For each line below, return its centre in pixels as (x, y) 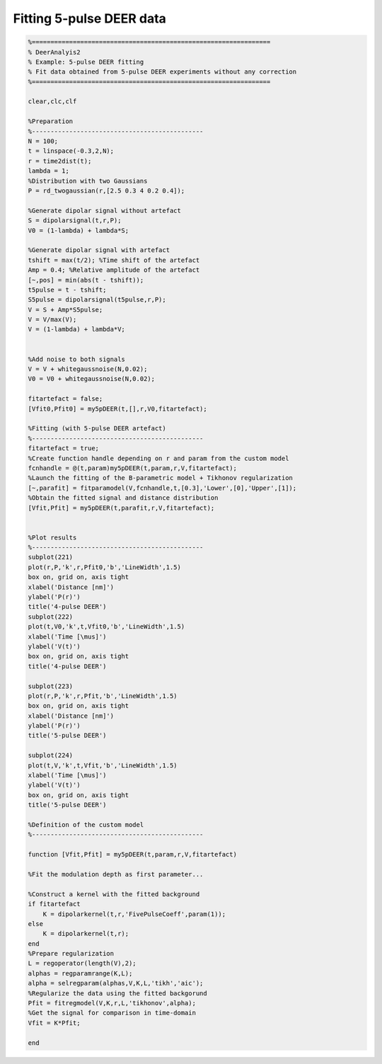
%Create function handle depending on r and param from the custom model (158, 458)
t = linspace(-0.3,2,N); (71, 151)
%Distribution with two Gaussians (88, 181)
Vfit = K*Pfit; (54, 1023)
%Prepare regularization (71, 954)
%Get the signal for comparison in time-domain (112, 1013)
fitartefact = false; (65, 399)
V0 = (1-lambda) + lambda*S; (79, 230)
